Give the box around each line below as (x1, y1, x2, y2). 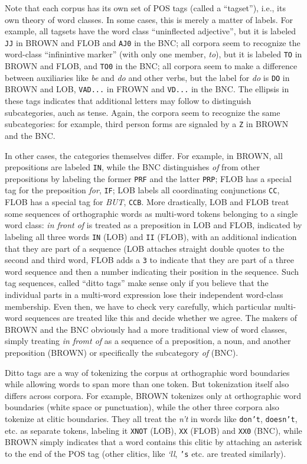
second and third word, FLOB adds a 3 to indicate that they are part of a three (5, 254, 294, 266)
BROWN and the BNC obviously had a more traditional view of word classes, (5, 323, 288, 335)
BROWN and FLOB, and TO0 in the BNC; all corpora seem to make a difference (5, 60, 298, 72)
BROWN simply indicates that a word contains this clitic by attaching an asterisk (5, 436, 302, 448)
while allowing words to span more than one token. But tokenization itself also (5, 378, 289, 390)
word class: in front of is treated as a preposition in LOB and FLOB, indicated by (5, 219, 302, 231)
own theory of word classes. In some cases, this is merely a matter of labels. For (5, 13, 293, 25)
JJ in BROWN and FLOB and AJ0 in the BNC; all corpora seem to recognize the (5, 36, 301, 48)
